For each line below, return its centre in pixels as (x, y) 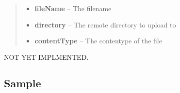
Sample (23, 83)
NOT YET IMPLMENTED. (46, 57)
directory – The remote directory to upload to (105, 24)
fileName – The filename (73, 8)
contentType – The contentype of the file (98, 41)
